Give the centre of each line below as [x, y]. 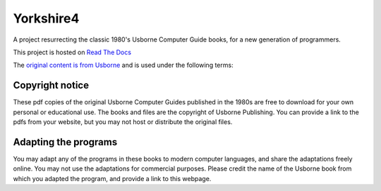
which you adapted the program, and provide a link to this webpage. [112, 178]
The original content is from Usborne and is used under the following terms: [123, 65]
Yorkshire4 [46, 18]
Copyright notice [51, 86]
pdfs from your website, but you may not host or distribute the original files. [123, 122]
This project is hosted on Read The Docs [72, 52]
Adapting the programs [65, 142]
